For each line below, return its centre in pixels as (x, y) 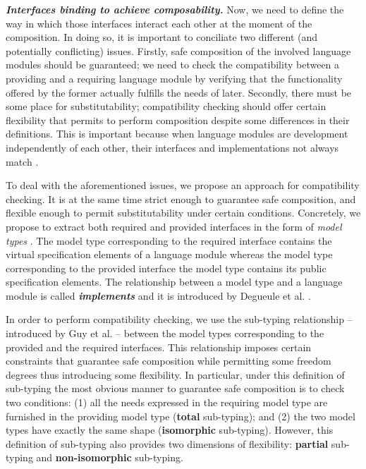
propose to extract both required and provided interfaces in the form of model (174, 226)
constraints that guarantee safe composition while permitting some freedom (169, 361)
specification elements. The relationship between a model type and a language (174, 282)
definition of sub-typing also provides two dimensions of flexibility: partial (167, 443)
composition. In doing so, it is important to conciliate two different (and (162, 37)
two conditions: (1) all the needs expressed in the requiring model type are (167, 402)
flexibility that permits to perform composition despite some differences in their (178, 120)
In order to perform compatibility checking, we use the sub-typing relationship (175, 319)
